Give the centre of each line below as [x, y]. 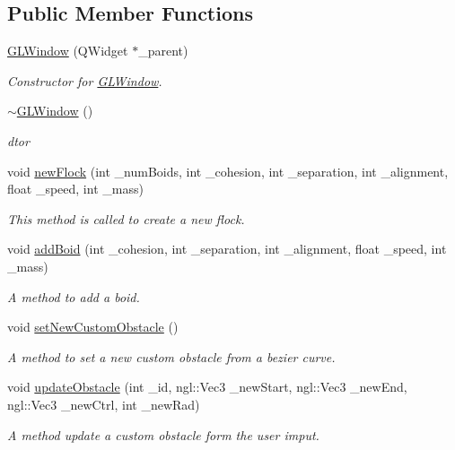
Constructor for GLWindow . [85, 80]
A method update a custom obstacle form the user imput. [163, 434]
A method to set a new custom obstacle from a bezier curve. [171, 356]
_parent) [163, 51]
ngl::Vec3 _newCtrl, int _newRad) [104, 404]
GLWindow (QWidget [68, 51]
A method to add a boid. [74, 296]
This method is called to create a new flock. [126, 218]
